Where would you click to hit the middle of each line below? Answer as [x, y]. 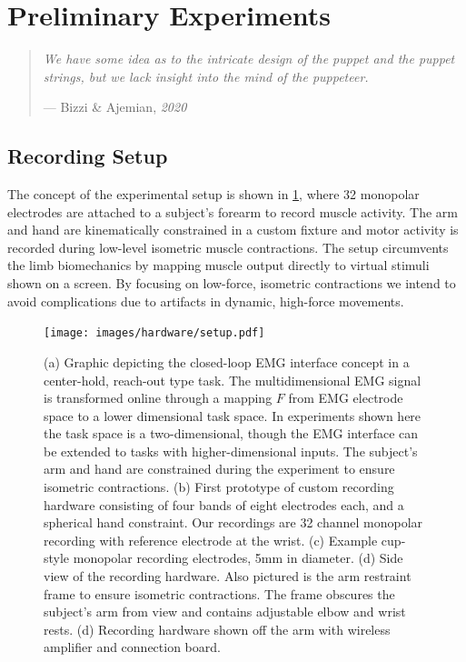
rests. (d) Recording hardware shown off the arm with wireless [217, 629]
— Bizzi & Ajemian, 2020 [115, 107]
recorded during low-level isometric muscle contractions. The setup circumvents [228, 247]
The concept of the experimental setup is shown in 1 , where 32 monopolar [213, 194]
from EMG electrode [346, 398]
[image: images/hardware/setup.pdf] [154, 333]
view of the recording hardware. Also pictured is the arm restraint [228, 576]
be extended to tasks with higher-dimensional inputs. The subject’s [231, 451]
